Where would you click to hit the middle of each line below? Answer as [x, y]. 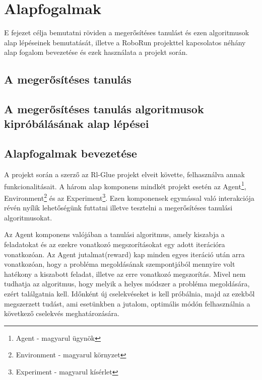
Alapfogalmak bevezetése [71, 153]
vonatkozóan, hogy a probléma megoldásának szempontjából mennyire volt [120, 264]
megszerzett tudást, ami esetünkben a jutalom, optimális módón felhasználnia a [127, 303]
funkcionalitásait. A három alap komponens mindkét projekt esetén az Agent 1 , [125, 185]
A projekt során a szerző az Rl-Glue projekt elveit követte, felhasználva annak [124, 174]
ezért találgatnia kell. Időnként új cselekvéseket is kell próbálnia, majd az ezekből [129, 293]
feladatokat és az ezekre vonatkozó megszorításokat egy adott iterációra [115, 244]
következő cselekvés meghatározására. [62, 313]
